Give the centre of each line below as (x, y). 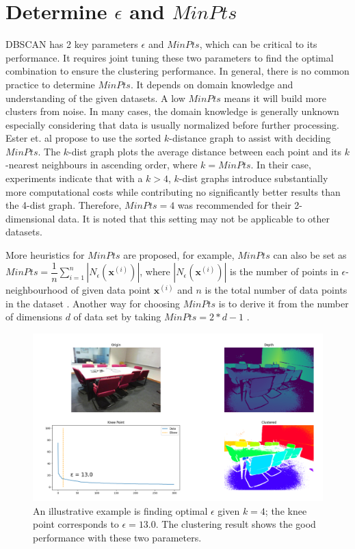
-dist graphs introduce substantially (253, 178)
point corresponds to (76, 524)
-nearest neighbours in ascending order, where (102, 165)
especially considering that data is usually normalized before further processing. (173, 124)
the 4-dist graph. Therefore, (64, 205)
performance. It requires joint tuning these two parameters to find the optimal (170, 57)
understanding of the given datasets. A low (95, 98)
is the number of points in (284, 271)
